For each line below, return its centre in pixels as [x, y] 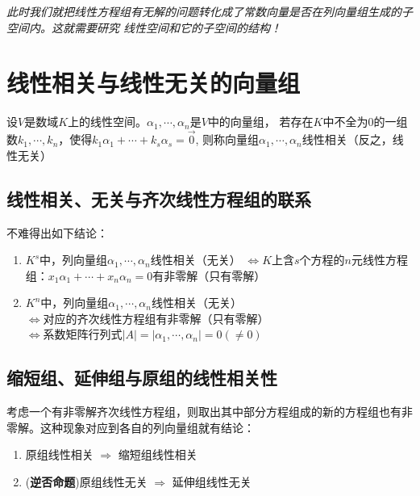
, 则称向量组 [227, 139]
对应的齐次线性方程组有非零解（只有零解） [156, 318]
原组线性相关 [59, 454]
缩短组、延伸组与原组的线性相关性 [142, 378]
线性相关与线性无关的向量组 [154, 83]
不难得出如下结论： [57, 232]
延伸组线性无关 [212, 482]
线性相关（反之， [347, 139]
